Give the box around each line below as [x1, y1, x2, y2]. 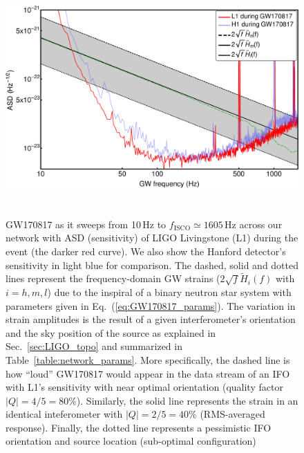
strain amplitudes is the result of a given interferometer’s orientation [6, 312, 296, 326]
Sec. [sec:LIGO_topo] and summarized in [6, 339, 182, 353]
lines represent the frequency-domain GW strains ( [6, 271, 220, 286]
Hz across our [225, 216, 283, 231]
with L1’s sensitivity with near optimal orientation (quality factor [6, 380, 283, 394]
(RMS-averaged [200, 407, 265, 421]
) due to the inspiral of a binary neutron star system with [47, 284, 292, 299]
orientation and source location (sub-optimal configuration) [6, 434, 256, 448]
